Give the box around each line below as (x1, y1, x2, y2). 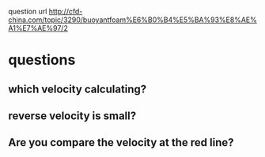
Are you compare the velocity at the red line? (8, 136, 234, 149)
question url (8, 7, 47, 16)
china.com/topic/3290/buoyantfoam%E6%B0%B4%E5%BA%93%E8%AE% (8, 15, 257, 24)
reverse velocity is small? (8, 109, 137, 122)
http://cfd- (48, 7, 83, 16)
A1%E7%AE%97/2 (8, 24, 69, 32)
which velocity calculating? (8, 82, 147, 95)
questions (8, 51, 76, 69)
